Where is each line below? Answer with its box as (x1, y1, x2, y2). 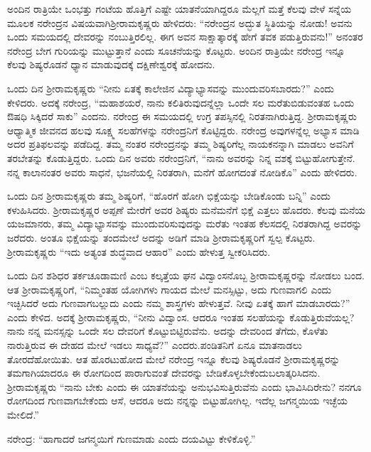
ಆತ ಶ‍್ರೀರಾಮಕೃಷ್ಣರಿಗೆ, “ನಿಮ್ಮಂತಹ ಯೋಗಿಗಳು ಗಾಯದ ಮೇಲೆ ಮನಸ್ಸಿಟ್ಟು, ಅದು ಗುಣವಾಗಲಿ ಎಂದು (7, 281, 332, 296)
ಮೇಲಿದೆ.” (7, 407, 39, 422)
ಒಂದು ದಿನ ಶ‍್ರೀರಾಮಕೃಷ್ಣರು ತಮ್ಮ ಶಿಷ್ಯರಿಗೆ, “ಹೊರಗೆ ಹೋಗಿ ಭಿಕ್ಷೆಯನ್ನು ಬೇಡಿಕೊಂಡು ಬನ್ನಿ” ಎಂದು (7, 188, 331, 203)
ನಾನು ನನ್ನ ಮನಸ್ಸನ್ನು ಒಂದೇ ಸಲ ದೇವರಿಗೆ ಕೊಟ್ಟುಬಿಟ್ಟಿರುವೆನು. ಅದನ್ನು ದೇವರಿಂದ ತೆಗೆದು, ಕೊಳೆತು (7, 323, 328, 338)
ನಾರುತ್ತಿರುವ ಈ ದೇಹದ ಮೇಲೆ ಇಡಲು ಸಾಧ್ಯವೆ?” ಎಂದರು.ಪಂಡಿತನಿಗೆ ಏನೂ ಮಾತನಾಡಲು (7, 338, 302, 353)
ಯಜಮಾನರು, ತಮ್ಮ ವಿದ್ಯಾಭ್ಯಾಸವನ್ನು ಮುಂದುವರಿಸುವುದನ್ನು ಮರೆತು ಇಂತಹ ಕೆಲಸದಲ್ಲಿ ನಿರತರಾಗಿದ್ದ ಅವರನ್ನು (7, 216, 362, 231)
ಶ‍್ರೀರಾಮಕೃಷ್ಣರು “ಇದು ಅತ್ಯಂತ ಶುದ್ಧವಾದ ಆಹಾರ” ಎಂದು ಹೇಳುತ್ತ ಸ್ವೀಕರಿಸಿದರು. (7, 244, 271, 259)
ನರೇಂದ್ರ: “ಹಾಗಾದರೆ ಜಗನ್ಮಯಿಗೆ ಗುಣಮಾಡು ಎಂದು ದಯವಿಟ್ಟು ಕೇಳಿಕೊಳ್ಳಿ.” (7, 431, 256, 446)
